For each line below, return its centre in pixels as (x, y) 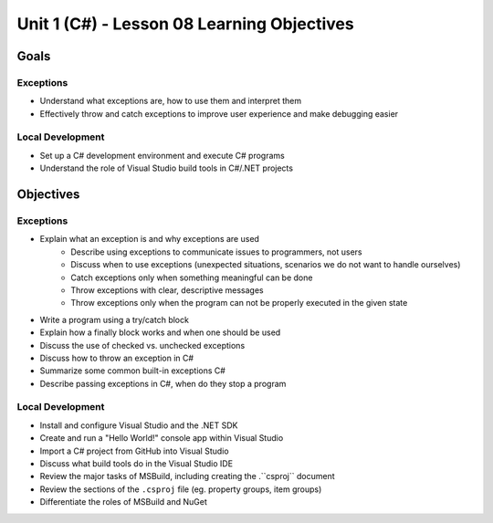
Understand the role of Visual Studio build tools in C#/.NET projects (167, 168)
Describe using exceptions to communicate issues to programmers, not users (216, 252)
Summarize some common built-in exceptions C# (132, 371)
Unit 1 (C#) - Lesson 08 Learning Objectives (186, 24)
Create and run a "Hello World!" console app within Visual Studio (162, 438)
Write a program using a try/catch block (114, 319)
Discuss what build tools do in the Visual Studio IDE (136, 464)
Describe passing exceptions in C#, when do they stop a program (163, 383)
